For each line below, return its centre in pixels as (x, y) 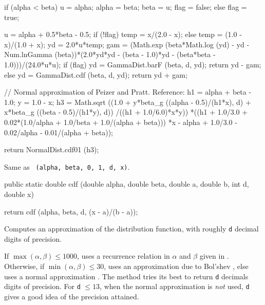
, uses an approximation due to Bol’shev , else (176, 266)
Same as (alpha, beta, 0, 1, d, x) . (67, 166)
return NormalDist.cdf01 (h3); (52, 149)
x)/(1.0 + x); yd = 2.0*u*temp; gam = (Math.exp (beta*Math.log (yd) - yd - (127, 44)
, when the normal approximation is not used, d (175, 286)
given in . (214, 256)
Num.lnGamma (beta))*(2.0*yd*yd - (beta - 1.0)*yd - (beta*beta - (110, 54)
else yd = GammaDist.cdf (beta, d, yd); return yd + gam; (96, 74)
